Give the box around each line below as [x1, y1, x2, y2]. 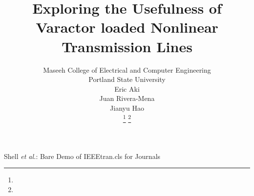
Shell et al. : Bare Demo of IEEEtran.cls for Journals [4, 151, 161, 161]
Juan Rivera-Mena [99, 93, 155, 103]
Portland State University [88, 74, 166, 84]
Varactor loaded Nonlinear [36, 17, 218, 37]
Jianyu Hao [110, 102, 144, 113]
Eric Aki [114, 83, 140, 94]
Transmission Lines [62, 36, 192, 56]
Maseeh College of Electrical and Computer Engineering [43, 64, 211, 75]
